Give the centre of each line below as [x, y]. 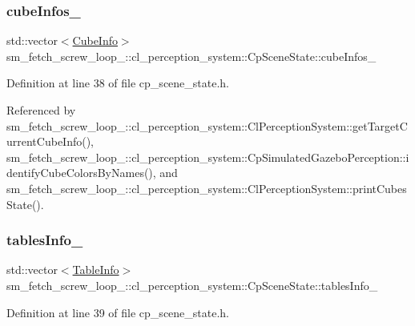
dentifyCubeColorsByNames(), [81, 173]
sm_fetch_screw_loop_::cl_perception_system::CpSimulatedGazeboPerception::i [208, 157]
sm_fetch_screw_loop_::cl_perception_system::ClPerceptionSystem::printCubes [207, 188]
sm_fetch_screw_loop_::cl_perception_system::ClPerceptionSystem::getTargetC [207, 125]
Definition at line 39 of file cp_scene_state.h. [118, 312]
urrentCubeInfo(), [50, 141]
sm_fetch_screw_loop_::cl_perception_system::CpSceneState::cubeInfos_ [191, 56]
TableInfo [96, 270]
